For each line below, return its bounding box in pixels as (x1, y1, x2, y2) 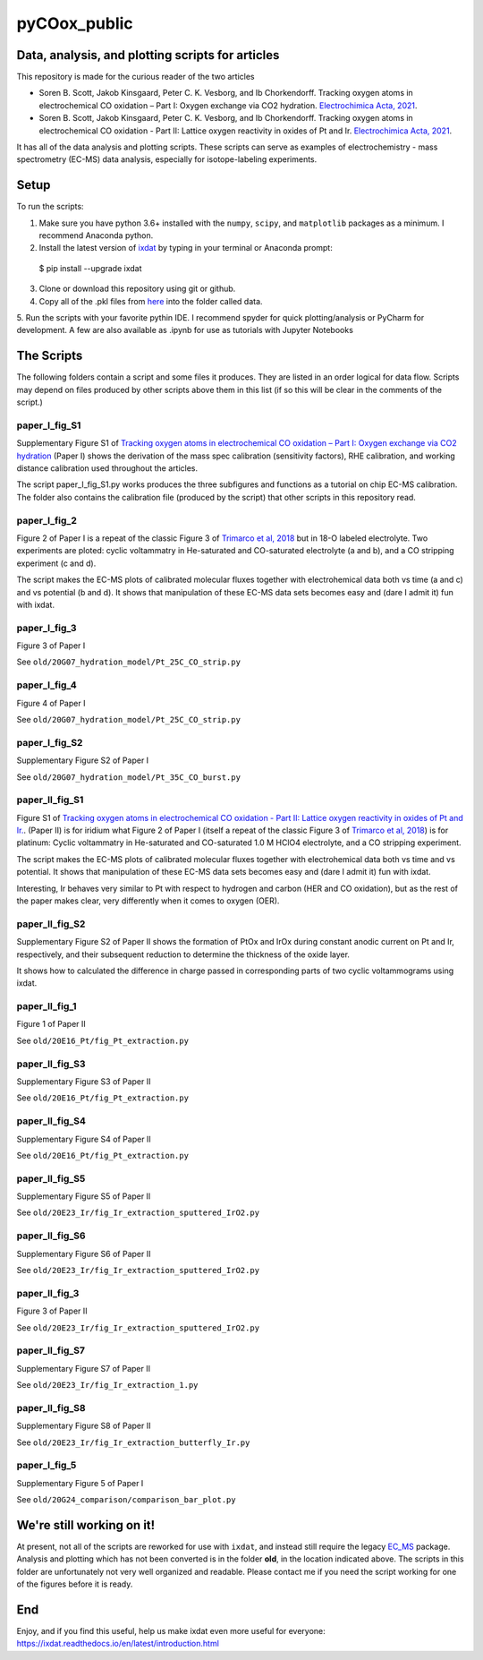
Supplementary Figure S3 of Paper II (16, 1075, 151, 1087)
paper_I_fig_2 (16, 514, 78, 526)
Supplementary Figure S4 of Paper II (16, 1134, 151, 1144)
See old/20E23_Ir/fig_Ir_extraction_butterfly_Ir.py (16, 1437, 250, 1448)
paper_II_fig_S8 (16, 1401, 86, 1414)
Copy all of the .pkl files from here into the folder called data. (38, 295, 263, 306)
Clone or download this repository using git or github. (38, 283, 236, 295)
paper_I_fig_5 (16, 1459, 77, 1472)
